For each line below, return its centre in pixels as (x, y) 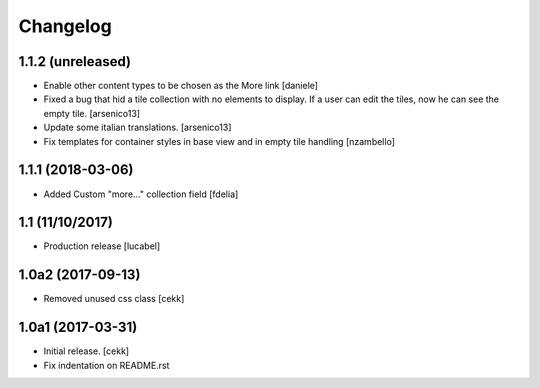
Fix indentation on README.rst (106, 365)
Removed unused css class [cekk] (114, 299)
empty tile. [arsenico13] (91, 113)
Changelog (65, 26)
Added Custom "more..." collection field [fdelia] (141, 194)
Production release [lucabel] (102, 246)
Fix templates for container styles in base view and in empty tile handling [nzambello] (219, 141)
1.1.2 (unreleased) (75, 61)
